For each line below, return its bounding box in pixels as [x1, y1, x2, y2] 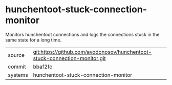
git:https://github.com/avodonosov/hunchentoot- [33, 48, 152, 55]
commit [8, 63, 26, 70]
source [8, 51, 25, 58]
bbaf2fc [33, 63, 53, 70]
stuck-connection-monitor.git [33, 55, 106, 62]
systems [8, 71, 28, 78]
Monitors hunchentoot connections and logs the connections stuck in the [5, 31, 160, 37]
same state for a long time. [5, 37, 62, 43]
